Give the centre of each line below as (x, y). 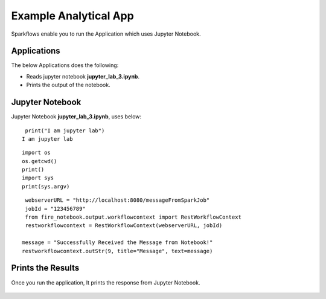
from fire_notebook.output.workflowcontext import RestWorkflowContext (133, 217)
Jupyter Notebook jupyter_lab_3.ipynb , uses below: (76, 117)
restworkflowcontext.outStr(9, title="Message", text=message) (117, 251)
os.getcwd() (40, 161)
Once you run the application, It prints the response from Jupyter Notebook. (106, 282)
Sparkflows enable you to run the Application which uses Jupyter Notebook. (106, 34)
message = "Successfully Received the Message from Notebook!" (117, 243)
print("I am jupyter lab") (65, 130)
